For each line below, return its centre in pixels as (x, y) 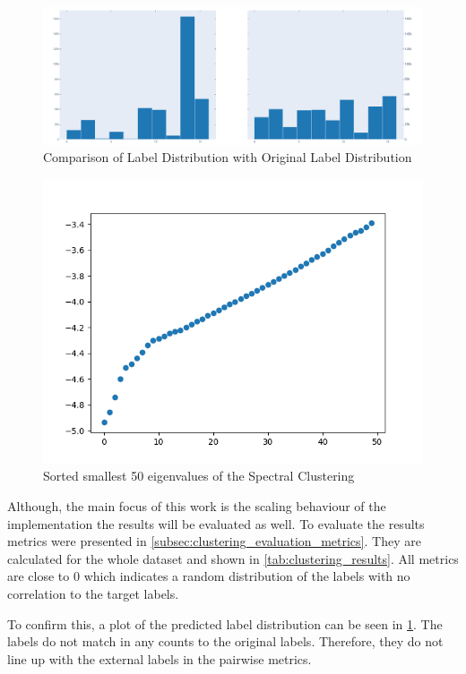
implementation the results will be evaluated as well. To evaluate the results (216, 523)
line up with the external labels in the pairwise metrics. (160, 658)
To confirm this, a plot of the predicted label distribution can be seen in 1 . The (225, 623)
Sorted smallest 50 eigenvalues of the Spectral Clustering (199, 476)
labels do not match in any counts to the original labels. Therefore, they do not (225, 641)
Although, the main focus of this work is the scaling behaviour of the (197, 505)
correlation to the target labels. (93, 593)
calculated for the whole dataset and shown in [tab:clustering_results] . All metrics (233, 558)
